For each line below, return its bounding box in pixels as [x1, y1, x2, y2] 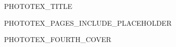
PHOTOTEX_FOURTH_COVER [4, 34, 111, 45]
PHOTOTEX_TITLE [4, 1, 73, 11]
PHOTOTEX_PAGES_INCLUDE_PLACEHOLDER [4, 17, 172, 28]
